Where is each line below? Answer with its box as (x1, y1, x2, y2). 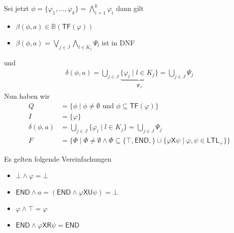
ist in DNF (102, 37, 135, 47)
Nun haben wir (4, 90, 50, 101)
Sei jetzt (4, 3, 29, 13)
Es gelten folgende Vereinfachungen (4, 153, 112, 164)
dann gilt (116, 3, 144, 13)
